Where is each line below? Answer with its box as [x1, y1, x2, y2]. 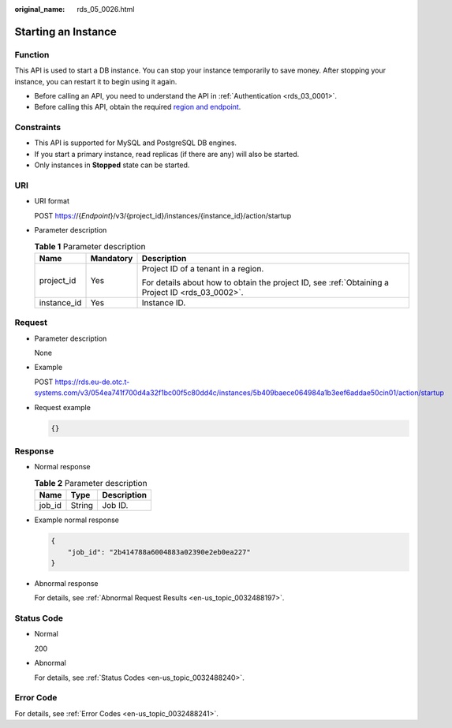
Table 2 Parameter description [34, 477, 148, 488]
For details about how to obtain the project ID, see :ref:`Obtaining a [141, 277, 390, 288]
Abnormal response [34, 578, 99, 588]
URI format [34, 196, 70, 206]
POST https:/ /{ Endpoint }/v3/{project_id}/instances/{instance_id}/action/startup [34, 211, 292, 220]
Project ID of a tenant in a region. [141, 263, 264, 274]
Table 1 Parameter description [34, 241, 146, 252]
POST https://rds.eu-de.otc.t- [34, 377, 130, 386]
